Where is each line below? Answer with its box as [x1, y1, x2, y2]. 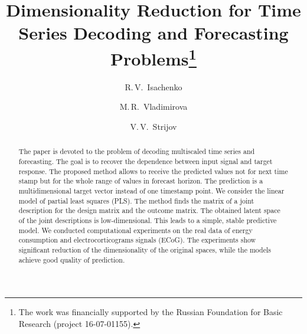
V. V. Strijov [130, 120, 177, 133]
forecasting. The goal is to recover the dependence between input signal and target [18, 156, 273, 166]
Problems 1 [110, 44, 197, 70]
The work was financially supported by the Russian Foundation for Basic [18, 306, 283, 318]
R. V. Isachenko [125, 80, 182, 93]
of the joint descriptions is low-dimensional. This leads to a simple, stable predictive [18, 215, 277, 225]
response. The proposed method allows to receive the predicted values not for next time [18, 166, 288, 176]
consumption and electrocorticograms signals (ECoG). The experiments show [18, 235, 256, 245]
